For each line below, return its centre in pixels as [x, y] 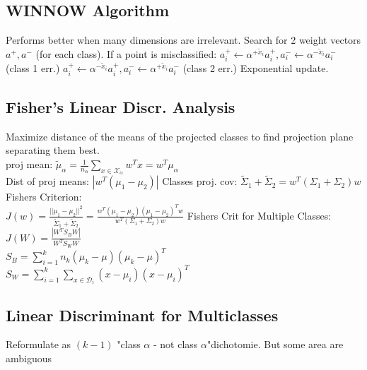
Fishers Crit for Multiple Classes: [259, 215]
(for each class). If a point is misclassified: [126, 53]
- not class [175, 344]
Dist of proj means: [47, 181]
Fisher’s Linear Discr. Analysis [121, 107]
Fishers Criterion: [44, 197]
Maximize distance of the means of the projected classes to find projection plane [180, 136]
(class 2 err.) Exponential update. [256, 68]
